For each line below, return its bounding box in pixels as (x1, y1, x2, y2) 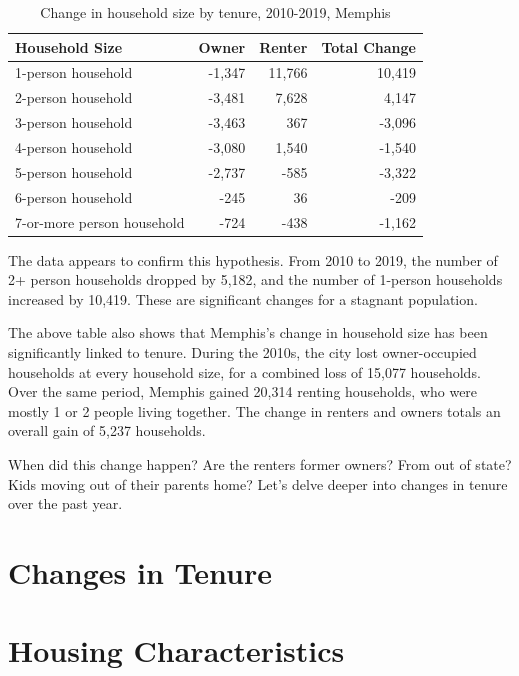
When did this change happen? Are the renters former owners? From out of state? (8, 453, 512, 474)
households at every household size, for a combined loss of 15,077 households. (8, 361, 481, 382)
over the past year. (8, 493, 123, 514)
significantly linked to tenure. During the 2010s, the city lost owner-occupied (8, 341, 477, 362)
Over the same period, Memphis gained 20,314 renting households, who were (8, 381, 478, 402)
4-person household (15, 136, 133, 157)
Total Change (321, 36, 416, 57)
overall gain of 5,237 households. (8, 420, 206, 441)
